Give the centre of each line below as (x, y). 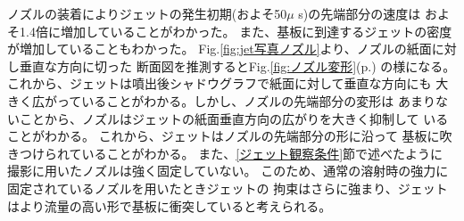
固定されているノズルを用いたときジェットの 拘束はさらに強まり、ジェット (228, 188)
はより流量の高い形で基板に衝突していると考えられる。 (170, 205)
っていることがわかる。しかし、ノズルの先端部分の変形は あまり (246, 100)
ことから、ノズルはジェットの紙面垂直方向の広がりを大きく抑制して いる (234, 118)
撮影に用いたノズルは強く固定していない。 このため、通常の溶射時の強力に (228, 171)
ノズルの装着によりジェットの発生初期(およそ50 (147, 13)
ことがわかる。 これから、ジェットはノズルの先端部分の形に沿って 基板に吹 (230, 136)
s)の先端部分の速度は (360, 13)
